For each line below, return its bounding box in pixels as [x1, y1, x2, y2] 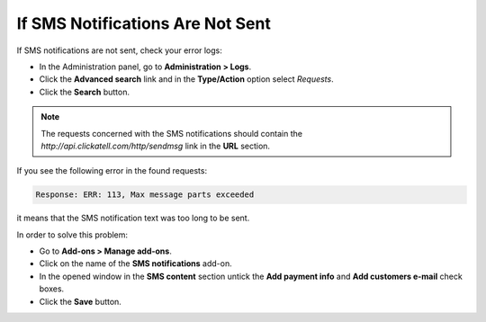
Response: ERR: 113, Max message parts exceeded [35, 190, 255, 200]
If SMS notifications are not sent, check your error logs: [16, 45, 222, 56]
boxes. [39, 283, 65, 294]
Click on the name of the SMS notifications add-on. [39, 258, 233, 269]
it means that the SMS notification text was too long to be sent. [16, 212, 250, 224]
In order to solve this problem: [16, 229, 129, 240]
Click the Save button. [39, 296, 121, 307]
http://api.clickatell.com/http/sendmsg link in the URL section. [40, 140, 270, 151]
